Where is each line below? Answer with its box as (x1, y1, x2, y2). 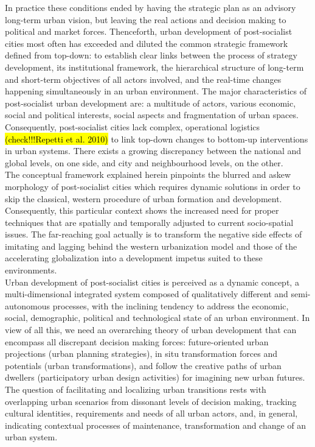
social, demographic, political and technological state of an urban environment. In (5, 311, 310, 324)
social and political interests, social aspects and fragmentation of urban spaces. (5, 108, 299, 121)
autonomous (5, 299, 50, 312)
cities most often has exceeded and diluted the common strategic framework (5, 37, 288, 49)
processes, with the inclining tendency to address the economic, (52, 299, 289, 312)
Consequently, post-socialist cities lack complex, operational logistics (5, 120, 260, 133)
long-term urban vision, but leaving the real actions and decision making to (5, 13, 286, 26)
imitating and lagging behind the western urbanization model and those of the (5, 239, 297, 252)
